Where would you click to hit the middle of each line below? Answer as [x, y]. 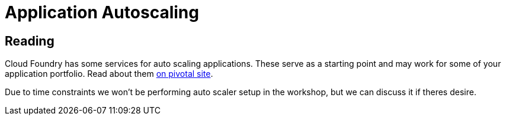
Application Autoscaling [102, 12]
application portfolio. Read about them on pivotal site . [109, 74]
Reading [30, 41]
